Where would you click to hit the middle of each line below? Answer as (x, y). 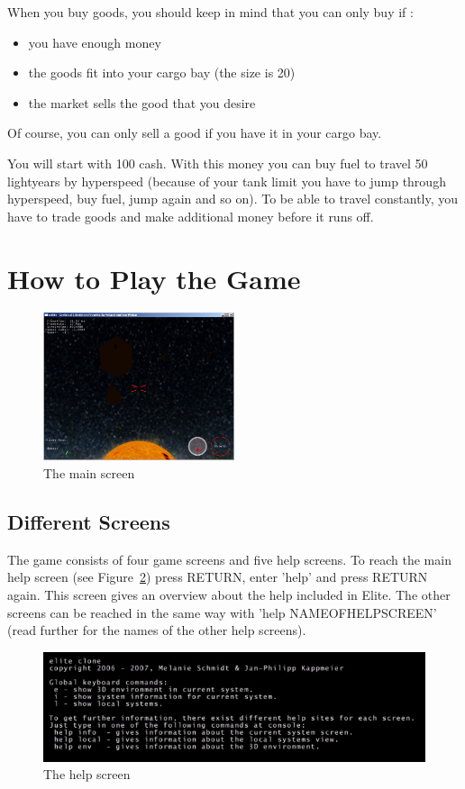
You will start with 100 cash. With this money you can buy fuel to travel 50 (218, 163)
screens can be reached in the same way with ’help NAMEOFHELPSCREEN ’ (222, 612)
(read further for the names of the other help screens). (157, 630)
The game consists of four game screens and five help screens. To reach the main (229, 559)
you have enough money (95, 42)
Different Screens (89, 521)
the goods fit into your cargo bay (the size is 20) (162, 73)
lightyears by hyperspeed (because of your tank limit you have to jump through (227, 181)
